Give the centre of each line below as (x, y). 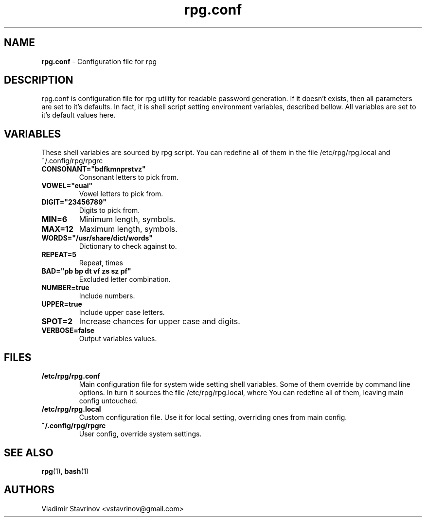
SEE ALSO (29, 452)
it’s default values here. (79, 115)
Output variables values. (118, 339)
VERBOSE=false (68, 330)
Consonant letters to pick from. (129, 177)
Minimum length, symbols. (127, 219)
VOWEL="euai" (67, 186)
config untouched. (108, 401)
